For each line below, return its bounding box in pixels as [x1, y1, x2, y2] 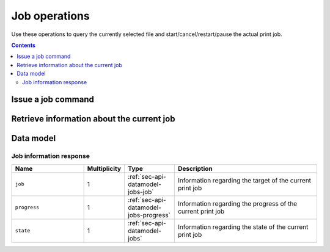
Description [177, 164, 213, 173]
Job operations [11, 9, 90, 23]
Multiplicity [87, 164, 122, 173]
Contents [11, 41, 36, 49]
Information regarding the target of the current [177, 176, 312, 184]
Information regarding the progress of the [177, 199, 298, 207]
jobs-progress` [128, 211, 171, 219]
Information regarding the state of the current [177, 223, 309, 231]
